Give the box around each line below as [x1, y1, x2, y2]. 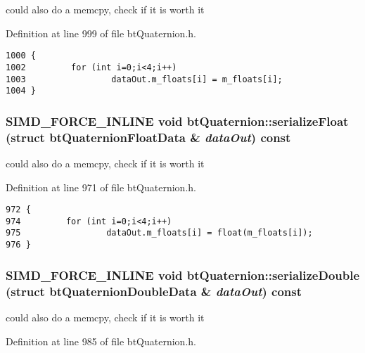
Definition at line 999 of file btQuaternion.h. [6, 25, 196, 40]
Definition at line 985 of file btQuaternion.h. [6, 333, 196, 348]
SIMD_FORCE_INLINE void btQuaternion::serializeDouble [6, 266, 360, 283]
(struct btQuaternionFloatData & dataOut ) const [6, 128, 291, 146]
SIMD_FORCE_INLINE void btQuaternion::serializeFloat [6, 112, 349, 129]
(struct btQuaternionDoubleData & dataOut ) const [6, 282, 302, 300]
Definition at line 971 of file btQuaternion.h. [6, 179, 196, 194]
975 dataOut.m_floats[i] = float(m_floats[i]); [6, 228, 313, 238]
